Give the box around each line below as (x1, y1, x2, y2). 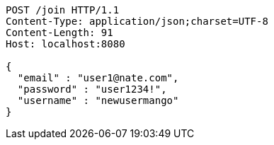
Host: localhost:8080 (6, 38, 125, 50)
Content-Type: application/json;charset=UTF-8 (6, 16, 268, 27)
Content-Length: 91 (6, 27, 113, 38)
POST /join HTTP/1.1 (6, 4, 120, 16)
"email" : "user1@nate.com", (17, 72, 179, 83)
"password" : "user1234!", (17, 83, 167, 95)
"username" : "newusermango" (17, 95, 179, 106)
